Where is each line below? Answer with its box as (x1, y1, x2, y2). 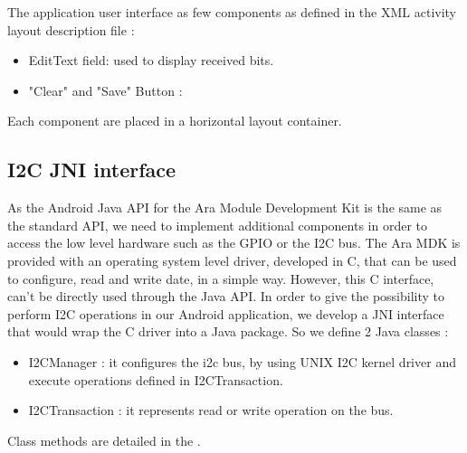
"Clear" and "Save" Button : (28, 80, 183, 99)
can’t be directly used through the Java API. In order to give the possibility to (7, 287, 445, 306)
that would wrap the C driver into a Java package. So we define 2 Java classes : (7, 322, 449, 341)
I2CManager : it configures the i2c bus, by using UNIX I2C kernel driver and (28, 352, 456, 371)
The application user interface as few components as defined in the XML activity (7, 3, 457, 21)
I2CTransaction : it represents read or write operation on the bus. (28, 401, 394, 420)
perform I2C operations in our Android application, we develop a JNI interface (7, 304, 444, 323)
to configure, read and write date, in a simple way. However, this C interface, (7, 269, 434, 288)
